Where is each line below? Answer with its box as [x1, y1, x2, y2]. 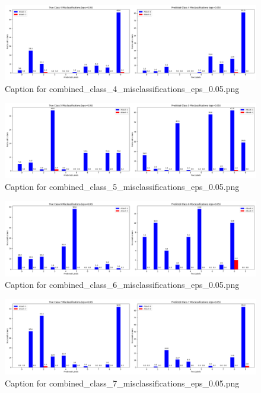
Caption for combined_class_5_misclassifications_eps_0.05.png [5, 180, 240, 192]
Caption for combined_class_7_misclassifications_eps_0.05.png [5, 376, 240, 389]
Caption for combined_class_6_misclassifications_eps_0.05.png [5, 278, 240, 291]
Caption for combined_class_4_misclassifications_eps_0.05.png [5, 82, 240, 94]
